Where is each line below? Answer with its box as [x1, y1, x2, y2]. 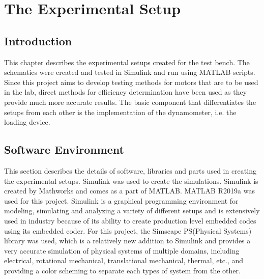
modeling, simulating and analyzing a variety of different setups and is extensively [4, 205, 260, 216]
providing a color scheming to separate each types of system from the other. [4, 265, 241, 275]
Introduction [4, 33, 72, 48]
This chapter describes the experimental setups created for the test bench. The [4, 57, 250, 67]
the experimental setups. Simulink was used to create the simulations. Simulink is [4, 175, 258, 186]
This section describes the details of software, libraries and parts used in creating [4, 165, 256, 176]
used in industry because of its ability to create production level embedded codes [4, 215, 256, 226]
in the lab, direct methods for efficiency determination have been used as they [4, 87, 247, 97]
